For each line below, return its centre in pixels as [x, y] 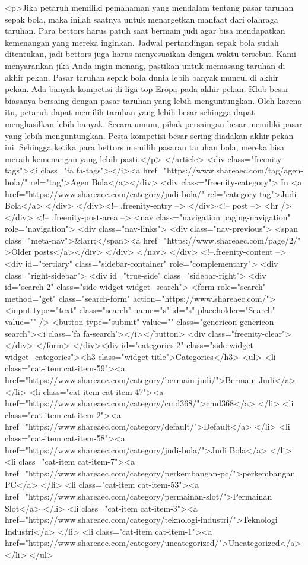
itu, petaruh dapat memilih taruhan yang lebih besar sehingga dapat [130, 112]
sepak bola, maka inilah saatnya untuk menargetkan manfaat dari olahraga [142, 19]
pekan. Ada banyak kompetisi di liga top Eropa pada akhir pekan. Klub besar [147, 89]
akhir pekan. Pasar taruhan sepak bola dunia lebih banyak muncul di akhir [142, 77]
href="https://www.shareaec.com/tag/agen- [223, 170]
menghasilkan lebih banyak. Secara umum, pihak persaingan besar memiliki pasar [154, 123]
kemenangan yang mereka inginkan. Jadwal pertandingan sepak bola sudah [142, 42]
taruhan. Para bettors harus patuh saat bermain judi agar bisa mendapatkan [145, 31]
